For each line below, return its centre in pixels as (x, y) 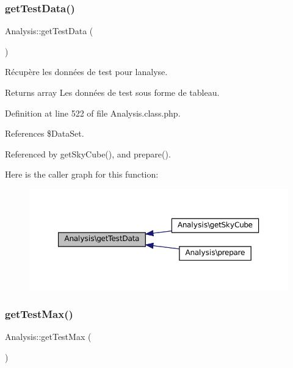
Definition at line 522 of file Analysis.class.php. (93, 113)
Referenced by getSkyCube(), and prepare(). (88, 153)
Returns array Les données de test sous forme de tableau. (112, 92)
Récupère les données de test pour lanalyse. (86, 72)
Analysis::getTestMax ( (48, 337)
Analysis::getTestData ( (49, 31)
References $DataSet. (45, 133)
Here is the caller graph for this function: (82, 174)
